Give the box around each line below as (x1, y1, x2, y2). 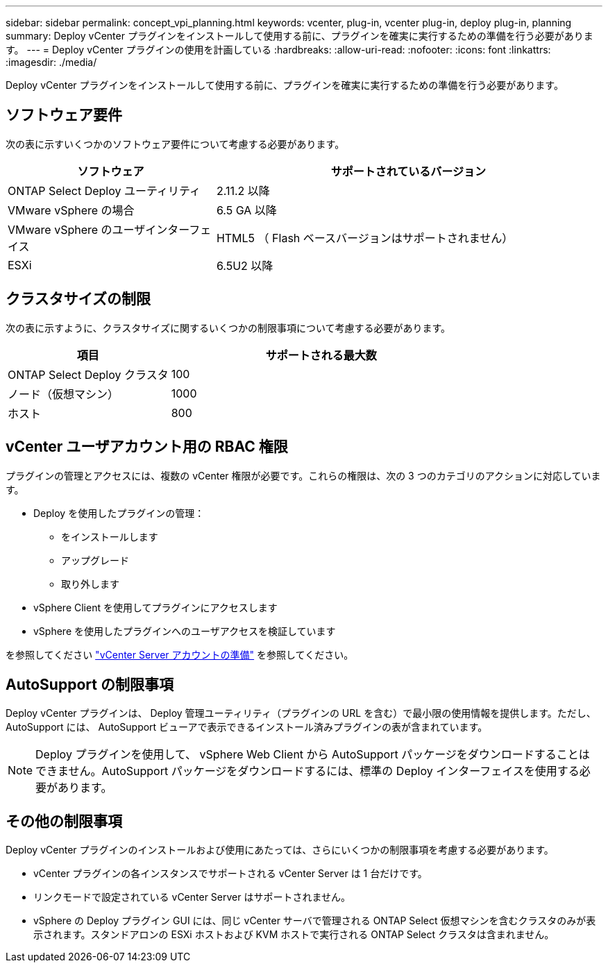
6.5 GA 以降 (216, 203, 277, 217)
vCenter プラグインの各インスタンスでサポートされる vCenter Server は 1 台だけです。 (33, 867, 428, 880)
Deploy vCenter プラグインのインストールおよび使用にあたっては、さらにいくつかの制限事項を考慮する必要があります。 (6, 844, 554, 856)
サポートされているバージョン (330, 164, 487, 178)
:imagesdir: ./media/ (6, 56, 97, 68)
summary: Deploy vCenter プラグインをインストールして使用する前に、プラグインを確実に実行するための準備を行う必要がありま (6, 30, 593, 42)
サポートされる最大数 (265, 348, 377, 362)
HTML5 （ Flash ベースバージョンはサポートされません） (216, 230, 514, 245)
